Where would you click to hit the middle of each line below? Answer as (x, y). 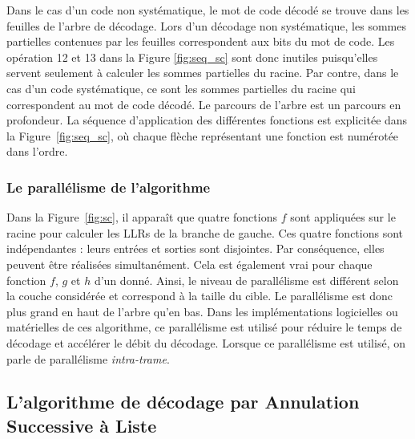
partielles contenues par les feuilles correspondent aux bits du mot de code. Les (201, 41)
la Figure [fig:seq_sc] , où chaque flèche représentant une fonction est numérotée (203, 135)
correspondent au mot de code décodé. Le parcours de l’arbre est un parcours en (204, 104)
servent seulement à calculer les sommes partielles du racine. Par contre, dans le (203, 73)
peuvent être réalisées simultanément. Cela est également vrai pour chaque (189, 264)
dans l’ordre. (37, 151)
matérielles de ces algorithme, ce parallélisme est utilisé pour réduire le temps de (204, 327)
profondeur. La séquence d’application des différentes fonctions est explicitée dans (207, 120)
